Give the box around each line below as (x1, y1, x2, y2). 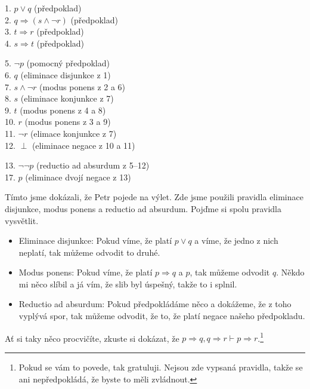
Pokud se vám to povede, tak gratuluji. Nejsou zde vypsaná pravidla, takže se (18, 360, 303, 373)
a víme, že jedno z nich (194, 234, 278, 247)
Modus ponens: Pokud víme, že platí (18, 266, 153, 278)
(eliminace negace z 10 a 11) (32, 139, 135, 151)
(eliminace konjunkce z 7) (20, 92, 114, 105)
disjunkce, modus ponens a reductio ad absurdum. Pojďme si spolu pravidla (5, 202, 282, 215)
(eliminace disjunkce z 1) (20, 68, 111, 81)
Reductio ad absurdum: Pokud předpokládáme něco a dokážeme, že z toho (18, 298, 292, 310)
